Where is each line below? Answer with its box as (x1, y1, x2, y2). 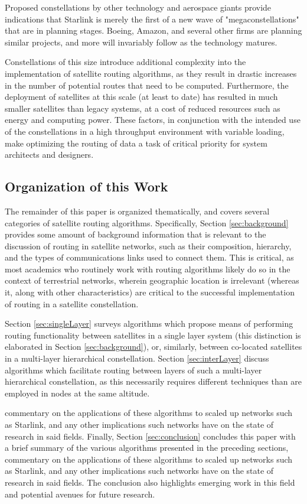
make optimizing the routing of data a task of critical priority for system (5, 136, 267, 149)
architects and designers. (5, 148, 94, 161)
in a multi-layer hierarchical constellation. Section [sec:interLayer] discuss (5, 352, 269, 365)
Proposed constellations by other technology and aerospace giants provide (5, 1, 272, 13)
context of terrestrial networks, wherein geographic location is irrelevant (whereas (5, 274, 299, 287)
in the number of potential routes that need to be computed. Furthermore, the (5, 79, 289, 91)
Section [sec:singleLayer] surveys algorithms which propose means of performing (5, 317, 293, 330)
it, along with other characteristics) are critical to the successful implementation (5, 286, 295, 298)
